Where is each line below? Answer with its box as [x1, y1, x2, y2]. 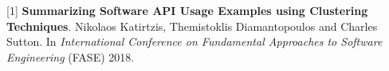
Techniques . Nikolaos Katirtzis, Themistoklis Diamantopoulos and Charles [6, 17, 378, 34]
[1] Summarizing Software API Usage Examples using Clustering [6, 2, 368, 18]
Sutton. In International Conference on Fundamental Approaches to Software [6, 33, 383, 50]
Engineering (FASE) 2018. [6, 48, 135, 65]
